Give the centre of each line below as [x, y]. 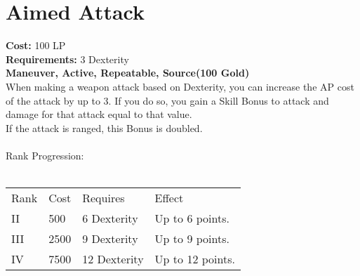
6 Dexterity [110, 218]
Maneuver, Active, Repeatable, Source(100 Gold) [128, 73]
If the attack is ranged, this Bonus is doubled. [104, 127]
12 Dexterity [113, 259]
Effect [169, 198]
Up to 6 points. [192, 218]
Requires [104, 198]
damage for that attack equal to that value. [99, 114]
